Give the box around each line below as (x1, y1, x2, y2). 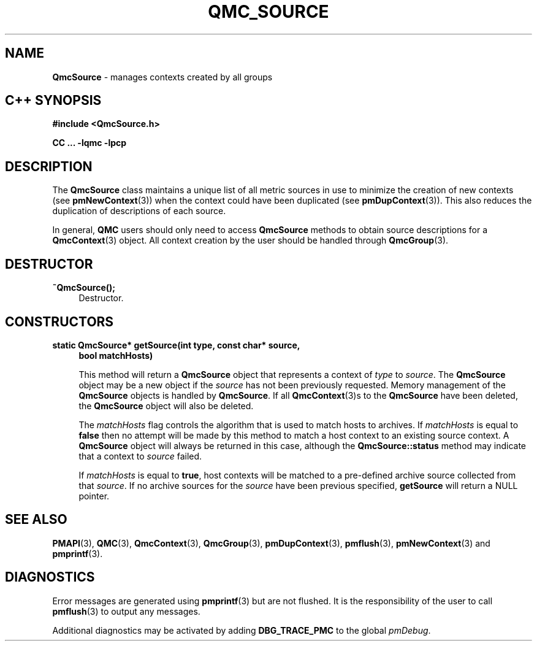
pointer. (78, 490, 110, 501)
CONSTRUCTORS (5, 313, 114, 329)
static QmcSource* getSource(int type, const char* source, (52, 339, 300, 350)
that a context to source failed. (78, 450, 202, 461)
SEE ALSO (5, 512, 67, 528)
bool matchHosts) (78, 350, 153, 361)
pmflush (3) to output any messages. (52, 606, 200, 617)
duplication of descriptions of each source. (52, 206, 226, 217)
